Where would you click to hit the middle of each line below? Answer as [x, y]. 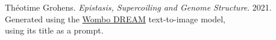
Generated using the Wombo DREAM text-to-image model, [115, 19]
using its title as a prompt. [54, 30]
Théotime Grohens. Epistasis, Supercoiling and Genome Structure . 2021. [138, 7]
